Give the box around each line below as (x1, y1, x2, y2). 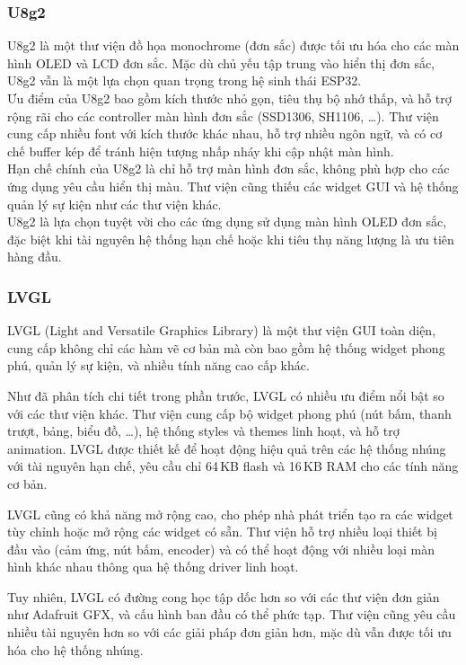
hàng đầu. (7, 247, 62, 266)
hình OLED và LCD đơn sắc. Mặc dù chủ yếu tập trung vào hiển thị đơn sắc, (7, 53, 435, 72)
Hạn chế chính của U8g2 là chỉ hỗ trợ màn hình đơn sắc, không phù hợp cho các (7, 159, 450, 178)
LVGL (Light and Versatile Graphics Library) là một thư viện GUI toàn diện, (7, 321, 436, 340)
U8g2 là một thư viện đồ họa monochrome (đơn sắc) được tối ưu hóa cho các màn (7, 36, 460, 55)
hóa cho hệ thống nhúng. (7, 640, 144, 659)
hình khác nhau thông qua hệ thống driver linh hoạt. (7, 557, 299, 576)
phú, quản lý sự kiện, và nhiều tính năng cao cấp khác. (7, 356, 310, 375)
